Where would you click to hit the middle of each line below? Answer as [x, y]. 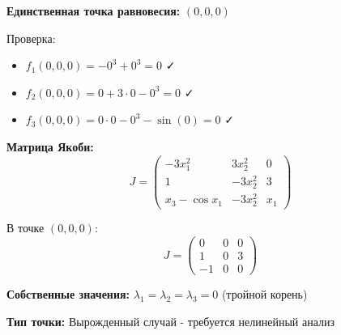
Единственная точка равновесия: [94, 11]
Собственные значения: [68, 294]
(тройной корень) [264, 294]
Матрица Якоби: [50, 146]
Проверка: [31, 38]
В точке [26, 228]
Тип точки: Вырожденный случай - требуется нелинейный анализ [171, 321]
